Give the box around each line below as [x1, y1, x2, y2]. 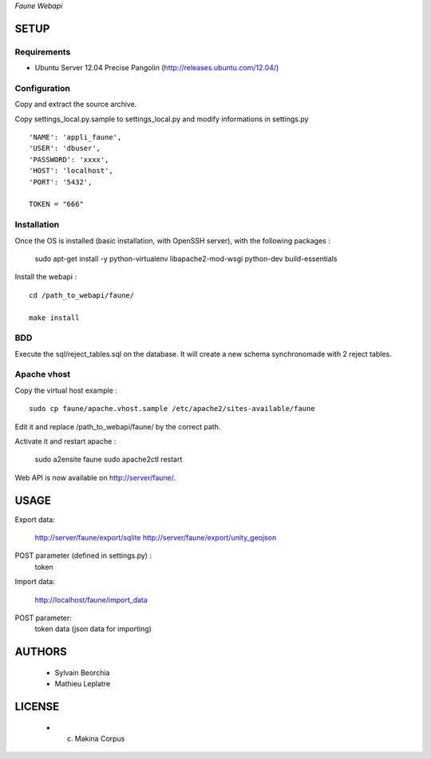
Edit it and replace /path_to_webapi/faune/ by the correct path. [14, 421, 221, 431]
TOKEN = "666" [29, 200, 84, 209]
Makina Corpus [74, 733, 125, 743]
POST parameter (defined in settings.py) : [14, 551, 152, 560]
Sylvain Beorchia [54, 667, 110, 678]
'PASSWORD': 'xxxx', [29, 155, 109, 164]
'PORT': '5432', [29, 177, 93, 187]
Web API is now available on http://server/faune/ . [14, 472, 176, 482]
